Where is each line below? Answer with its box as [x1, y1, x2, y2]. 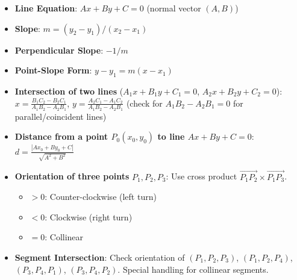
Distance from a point [14, 130, 108, 143]
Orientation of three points [14, 170, 130, 182]
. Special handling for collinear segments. [117, 263, 269, 275]
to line [157, 130, 185, 143]
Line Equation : [14, 2, 78, 14]
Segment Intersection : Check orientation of [14, 251, 185, 264]
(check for [126, 96, 163, 109]
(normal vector [146, 2, 201, 14]
